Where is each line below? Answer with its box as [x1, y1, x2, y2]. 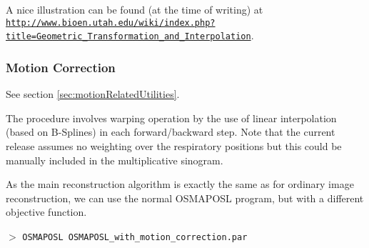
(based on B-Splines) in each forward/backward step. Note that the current [6, 124, 335, 139]
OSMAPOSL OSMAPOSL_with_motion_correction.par [22, 232, 248, 242]
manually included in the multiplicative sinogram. [6, 152, 223, 167]
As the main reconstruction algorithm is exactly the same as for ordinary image [6, 177, 354, 192]
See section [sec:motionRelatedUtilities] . [6, 86, 180, 101]
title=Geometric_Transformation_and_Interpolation [6, 31, 251, 42]
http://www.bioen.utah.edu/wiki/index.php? [6, 17, 216, 28]
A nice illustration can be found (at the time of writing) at [6, 2, 263, 16]
